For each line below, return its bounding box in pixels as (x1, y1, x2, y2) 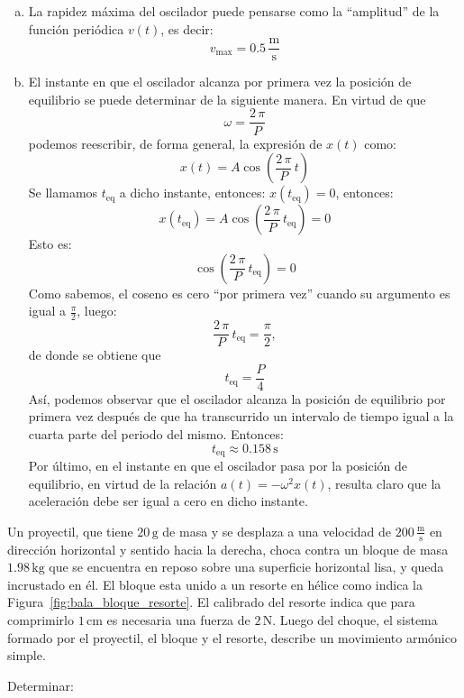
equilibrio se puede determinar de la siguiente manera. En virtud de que (28, 89, 426, 108)
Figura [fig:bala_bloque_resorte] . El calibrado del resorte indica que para (7, 592, 415, 611)
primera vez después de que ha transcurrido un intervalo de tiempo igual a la (28, 407, 454, 426)
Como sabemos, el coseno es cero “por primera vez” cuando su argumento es (28, 283, 450, 302)
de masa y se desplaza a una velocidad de (162, 521, 392, 540)
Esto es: (28, 234, 72, 253)
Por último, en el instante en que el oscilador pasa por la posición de (28, 456, 408, 475)
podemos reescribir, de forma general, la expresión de (28, 133, 323, 152)
